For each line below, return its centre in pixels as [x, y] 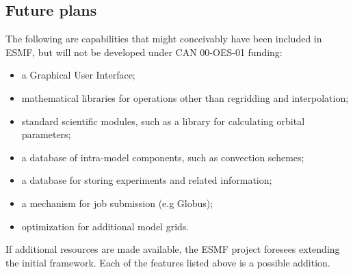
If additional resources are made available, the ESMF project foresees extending [173, 249]
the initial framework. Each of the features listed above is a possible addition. [168, 262]
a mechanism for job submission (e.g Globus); [117, 203]
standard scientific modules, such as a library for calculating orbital [163, 121]
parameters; [46, 134]
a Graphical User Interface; [78, 75]
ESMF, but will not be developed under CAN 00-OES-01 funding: [144, 52]
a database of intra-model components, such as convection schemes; [163, 157]
